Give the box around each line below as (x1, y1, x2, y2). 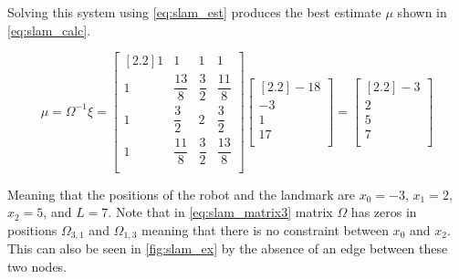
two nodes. (7, 256, 68, 275)
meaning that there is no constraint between (141, 220, 389, 239)
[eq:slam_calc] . (7, 20, 91, 39)
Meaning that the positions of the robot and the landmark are (7, 184, 356, 203)
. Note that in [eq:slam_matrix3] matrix (108, 202, 333, 222)
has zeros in (350, 202, 417, 222)
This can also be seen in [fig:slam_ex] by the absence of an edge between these (7, 239, 448, 258)
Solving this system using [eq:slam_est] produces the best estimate (7, 3, 381, 21)
